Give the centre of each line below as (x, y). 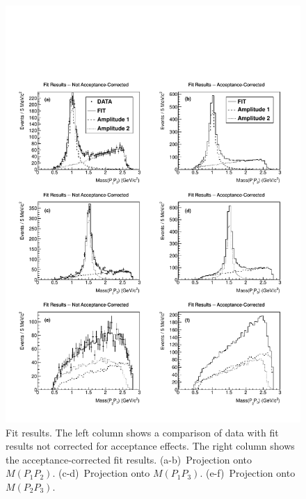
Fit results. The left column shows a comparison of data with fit (142, 432)
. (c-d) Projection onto (101, 473)
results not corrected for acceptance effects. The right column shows (150, 446)
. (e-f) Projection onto (248, 473)
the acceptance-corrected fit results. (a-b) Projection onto (129, 459)
